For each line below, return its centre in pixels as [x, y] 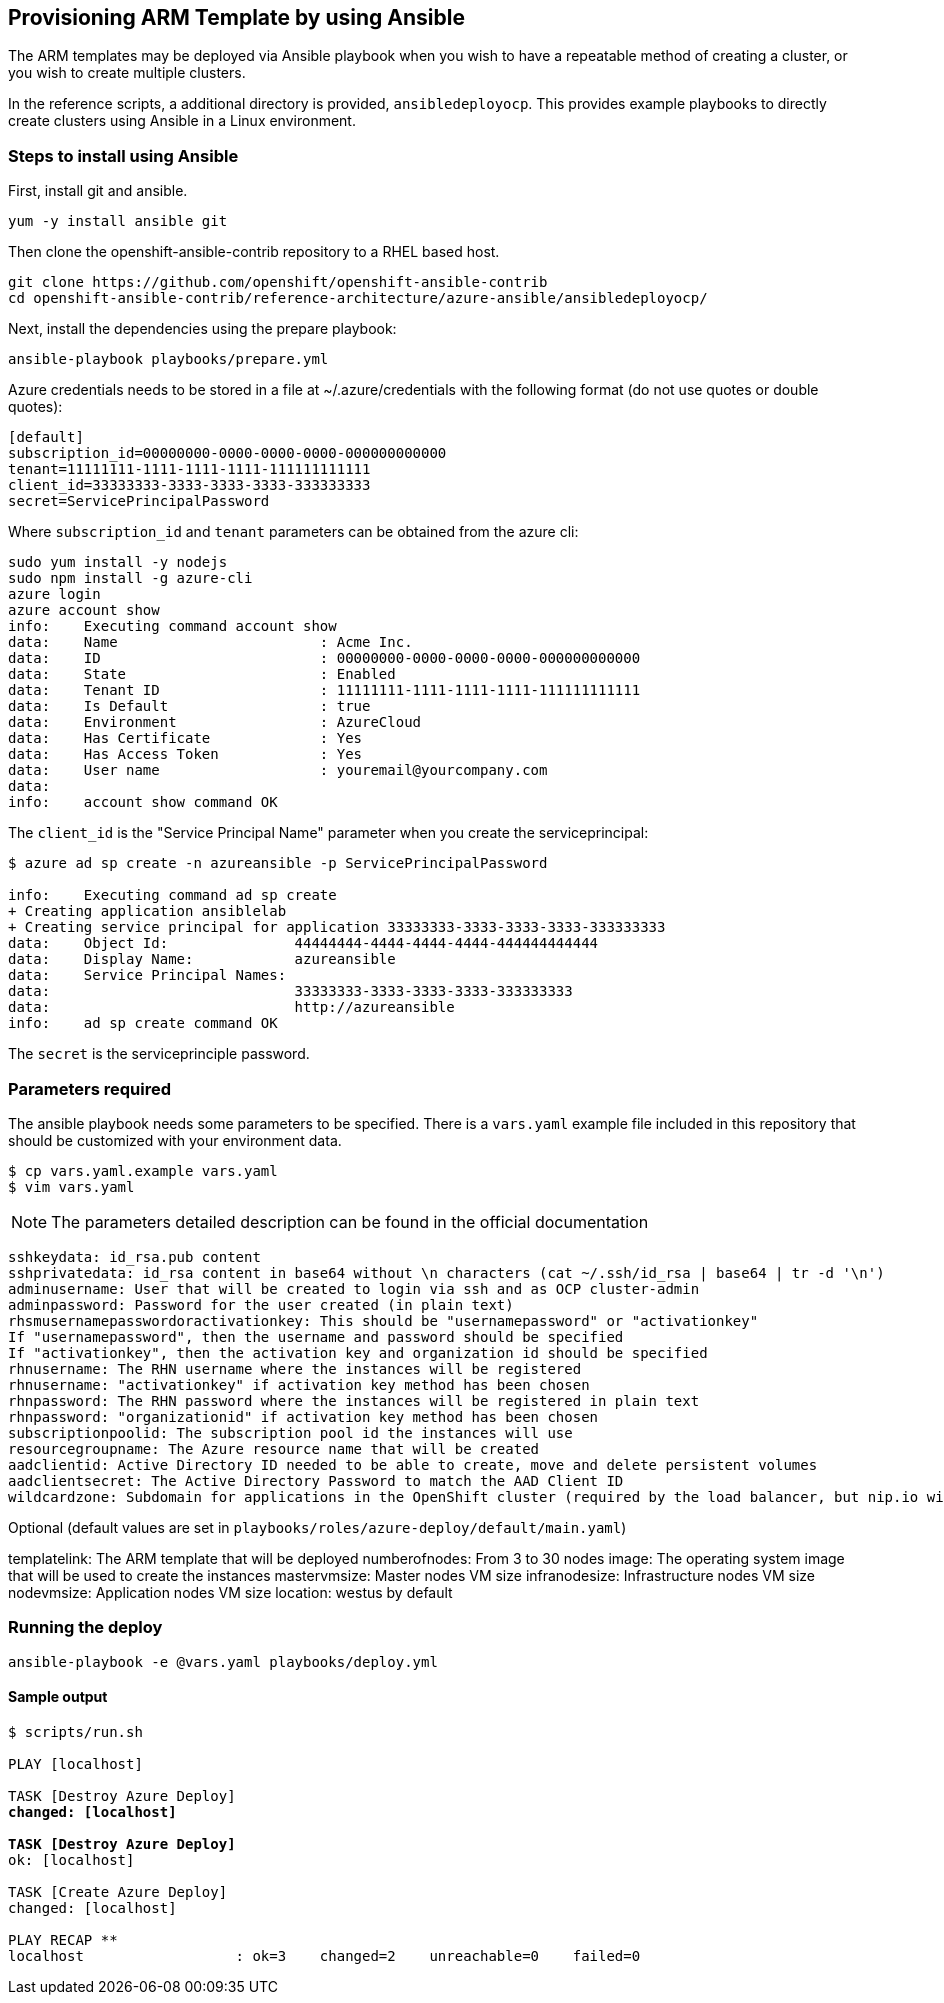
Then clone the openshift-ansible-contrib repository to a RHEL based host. [254, 252]
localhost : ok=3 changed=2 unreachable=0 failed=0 [324, 1955]
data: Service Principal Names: [147, 975]
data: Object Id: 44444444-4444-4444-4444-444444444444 [303, 943]
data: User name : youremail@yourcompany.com [278, 770]
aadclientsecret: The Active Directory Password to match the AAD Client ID [316, 1480]
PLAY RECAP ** [63, 1939]
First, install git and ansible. [98, 191]
